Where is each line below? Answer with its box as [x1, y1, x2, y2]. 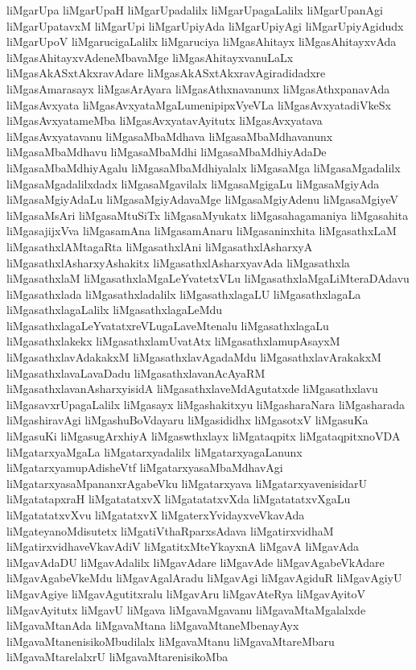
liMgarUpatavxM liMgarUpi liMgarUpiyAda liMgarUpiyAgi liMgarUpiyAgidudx [6, 17, 404, 34]
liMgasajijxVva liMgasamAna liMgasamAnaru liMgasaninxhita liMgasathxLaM [6, 222, 397, 239]
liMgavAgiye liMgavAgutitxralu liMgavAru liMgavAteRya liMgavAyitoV [6, 585, 366, 602]
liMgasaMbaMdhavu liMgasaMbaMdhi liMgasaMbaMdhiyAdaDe [6, 143, 327, 160]
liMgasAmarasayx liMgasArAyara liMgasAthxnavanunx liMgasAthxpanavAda [6, 80, 390, 97]
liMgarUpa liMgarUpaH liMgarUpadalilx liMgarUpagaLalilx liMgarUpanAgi [6, 2, 383, 18]
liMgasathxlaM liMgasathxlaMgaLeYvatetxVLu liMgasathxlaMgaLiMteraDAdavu [6, 270, 410, 287]
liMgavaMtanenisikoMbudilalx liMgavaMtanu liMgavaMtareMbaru [6, 632, 335, 649]
